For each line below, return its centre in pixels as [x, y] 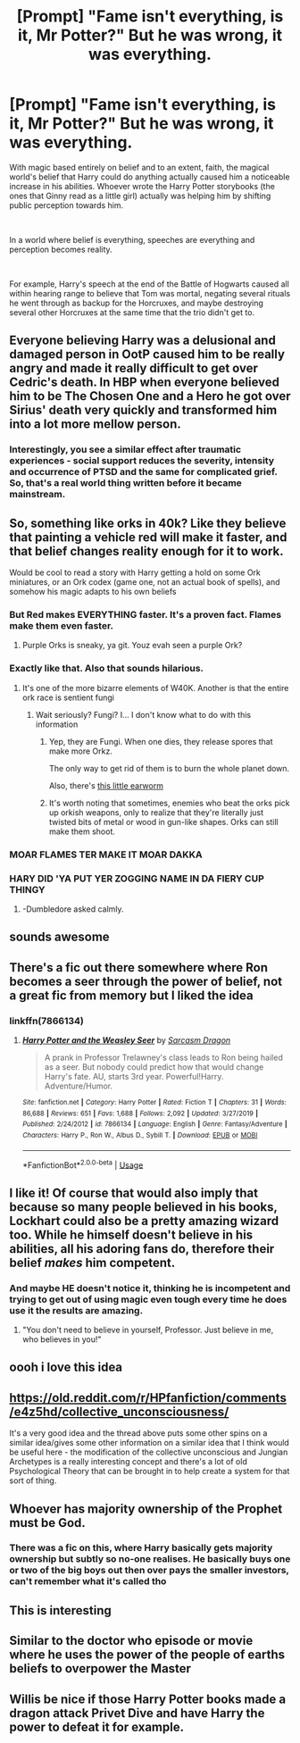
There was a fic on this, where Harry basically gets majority [141, 1548]
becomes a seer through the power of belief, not [146, 981]
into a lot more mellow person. [95, 425]
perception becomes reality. [61, 249]
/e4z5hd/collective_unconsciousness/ [119, 1411]
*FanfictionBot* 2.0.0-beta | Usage [83, 1164]
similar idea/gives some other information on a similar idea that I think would [150, 1443]
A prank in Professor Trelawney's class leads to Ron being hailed [163, 1057]
